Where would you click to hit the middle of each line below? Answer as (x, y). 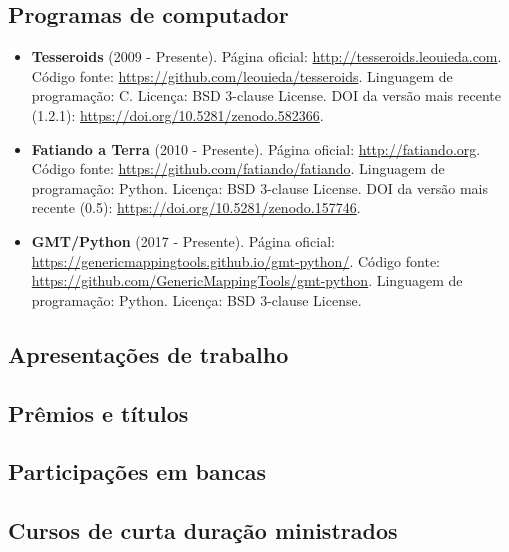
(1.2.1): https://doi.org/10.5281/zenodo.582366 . (177, 114)
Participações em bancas (137, 471)
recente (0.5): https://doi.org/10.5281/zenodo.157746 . (196, 207)
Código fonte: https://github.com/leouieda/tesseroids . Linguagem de (242, 75)
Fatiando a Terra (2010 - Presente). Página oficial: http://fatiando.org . (256, 148)
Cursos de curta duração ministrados (203, 530)
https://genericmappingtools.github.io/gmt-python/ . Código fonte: (236, 260)
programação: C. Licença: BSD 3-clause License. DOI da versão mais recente (266, 95)
